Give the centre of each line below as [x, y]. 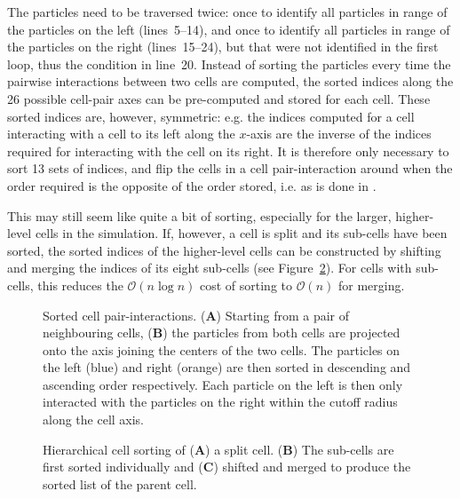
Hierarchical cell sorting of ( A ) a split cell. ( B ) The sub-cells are [218, 449]
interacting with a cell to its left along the [121, 134]
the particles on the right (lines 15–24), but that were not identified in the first [223, 47]
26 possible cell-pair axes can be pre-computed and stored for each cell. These [219, 98]
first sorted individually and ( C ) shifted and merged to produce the [227, 467]
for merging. [371, 285]
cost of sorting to [246, 285]
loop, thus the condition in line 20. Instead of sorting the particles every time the [229, 63]
